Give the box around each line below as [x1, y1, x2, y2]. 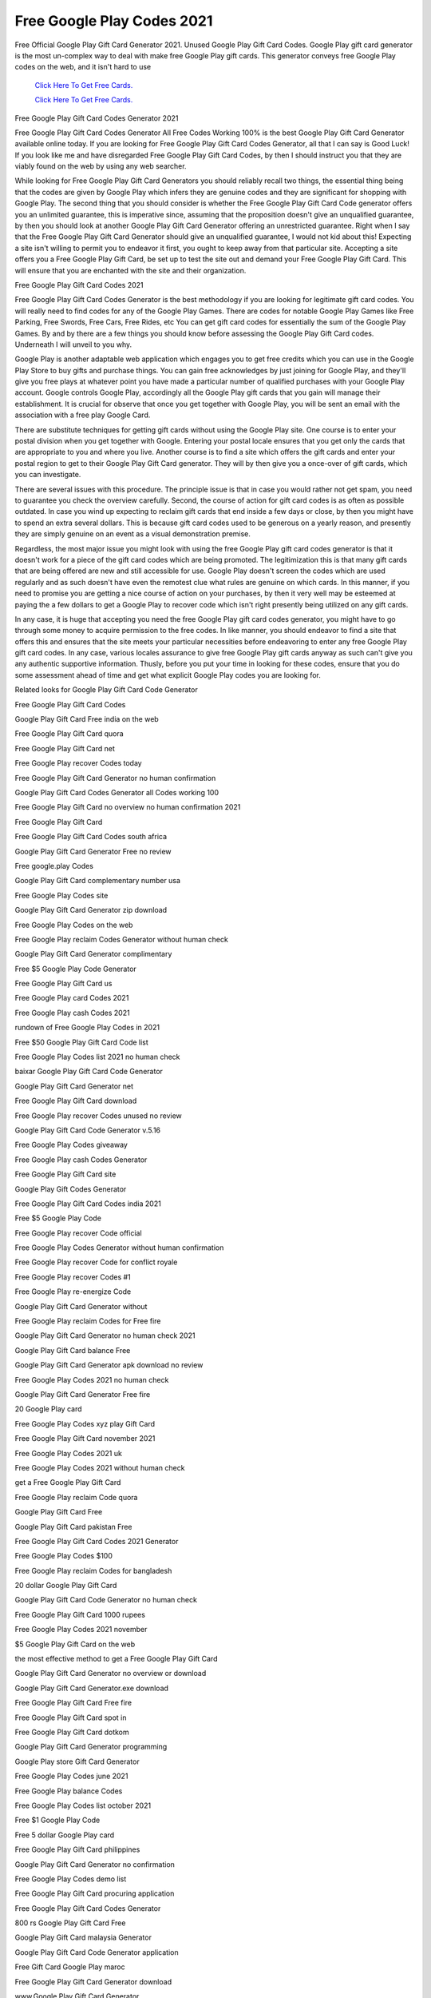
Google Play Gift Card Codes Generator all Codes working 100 [14, 787, 219, 797]
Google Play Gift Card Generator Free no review [14, 846, 172, 856]
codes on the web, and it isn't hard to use [14, 62, 152, 72]
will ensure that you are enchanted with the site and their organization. [14, 265, 247, 275]
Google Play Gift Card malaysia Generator [14, 1932, 152, 1942]
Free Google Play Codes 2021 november [14, 1625, 148, 1634]
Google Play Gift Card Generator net [14, 1081, 134, 1091]
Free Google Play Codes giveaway [14, 1140, 128, 1150]
